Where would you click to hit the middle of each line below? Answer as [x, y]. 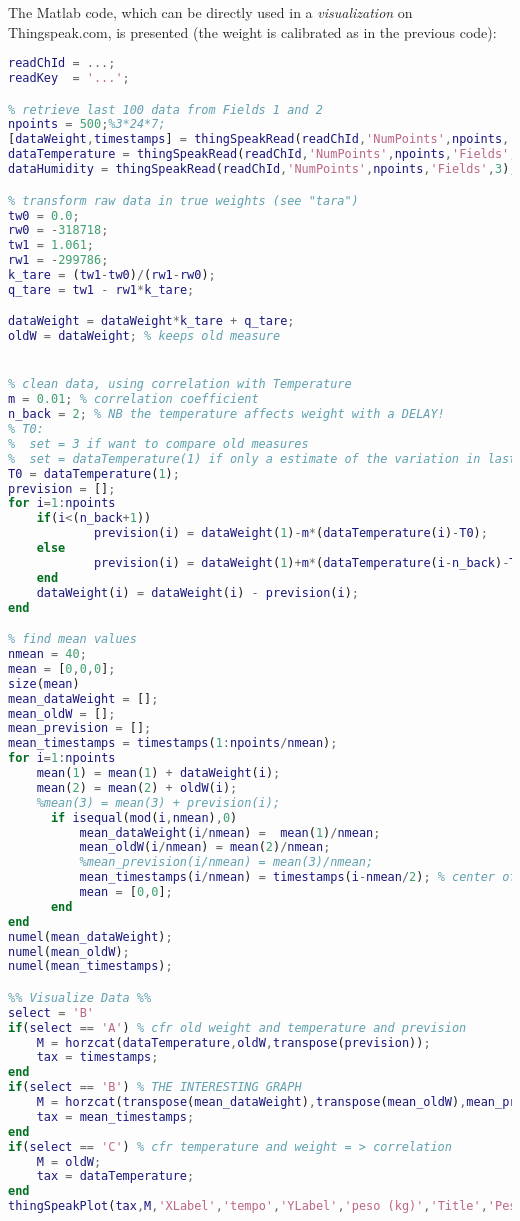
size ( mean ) [44, 683]
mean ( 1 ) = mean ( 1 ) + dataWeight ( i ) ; [158, 773]
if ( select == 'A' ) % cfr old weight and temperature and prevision [237, 1027]
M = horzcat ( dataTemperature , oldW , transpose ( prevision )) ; [233, 1042]
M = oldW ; [69, 1161]
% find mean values [72, 639]
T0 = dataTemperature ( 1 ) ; [94, 473]
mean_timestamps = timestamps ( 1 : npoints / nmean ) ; [173, 743]
